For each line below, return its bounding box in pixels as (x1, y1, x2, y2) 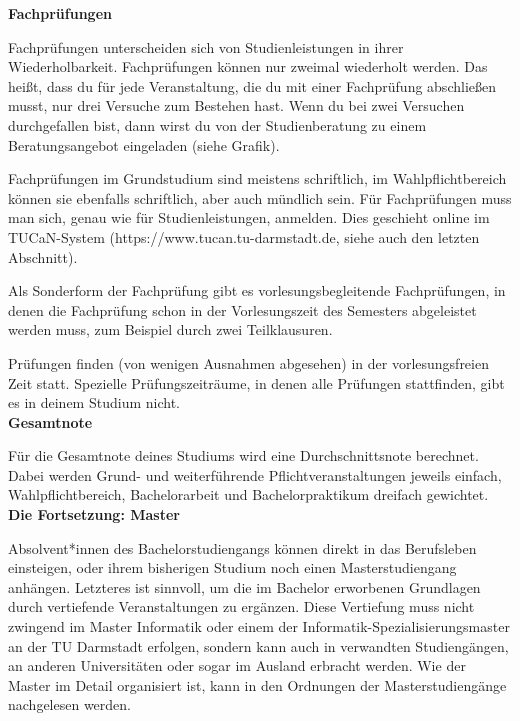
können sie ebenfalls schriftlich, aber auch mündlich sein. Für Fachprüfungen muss (8, 187, 512, 208)
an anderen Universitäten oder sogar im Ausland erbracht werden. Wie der (8, 655, 466, 676)
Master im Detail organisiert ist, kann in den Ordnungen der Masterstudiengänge (8, 674, 507, 695)
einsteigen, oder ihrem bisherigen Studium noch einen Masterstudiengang (8, 557, 457, 578)
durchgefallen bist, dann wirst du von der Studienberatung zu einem (8, 114, 427, 135)
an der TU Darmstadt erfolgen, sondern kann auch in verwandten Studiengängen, (8, 635, 509, 656)
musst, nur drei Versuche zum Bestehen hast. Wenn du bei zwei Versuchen (8, 95, 465, 116)
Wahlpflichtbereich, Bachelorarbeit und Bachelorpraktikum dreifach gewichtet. (8, 484, 489, 505)
